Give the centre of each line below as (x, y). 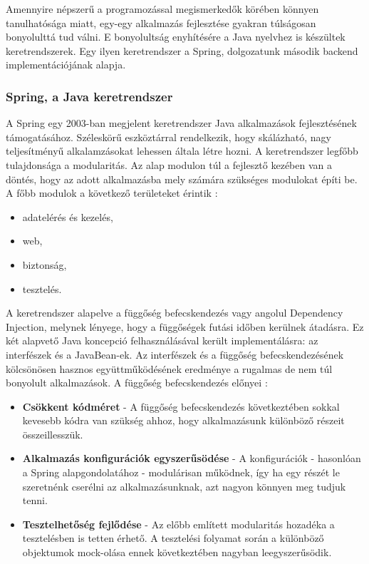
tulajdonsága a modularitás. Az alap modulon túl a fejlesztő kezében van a (169, 164)
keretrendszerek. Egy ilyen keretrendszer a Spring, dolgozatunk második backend (182, 50)
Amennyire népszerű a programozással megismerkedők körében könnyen (162, 9)
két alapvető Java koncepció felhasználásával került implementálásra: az (162, 340)
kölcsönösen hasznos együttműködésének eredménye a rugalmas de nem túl (169, 368)
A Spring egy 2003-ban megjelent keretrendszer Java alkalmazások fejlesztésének (181, 123)
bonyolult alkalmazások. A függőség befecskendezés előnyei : (137, 383)
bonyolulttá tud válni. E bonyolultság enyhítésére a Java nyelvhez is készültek (176, 37)
